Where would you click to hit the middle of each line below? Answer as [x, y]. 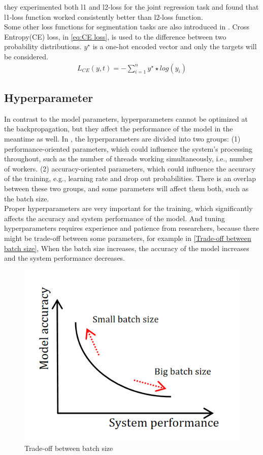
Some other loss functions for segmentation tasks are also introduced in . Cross [127, 27]
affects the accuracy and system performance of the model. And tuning [115, 218]
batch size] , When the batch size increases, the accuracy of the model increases [127, 248]
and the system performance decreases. [64, 258]
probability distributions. [43, 46]
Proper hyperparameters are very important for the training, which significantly [128, 208]
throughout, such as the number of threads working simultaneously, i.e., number [129, 159]
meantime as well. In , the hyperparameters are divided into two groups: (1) [122, 138]
